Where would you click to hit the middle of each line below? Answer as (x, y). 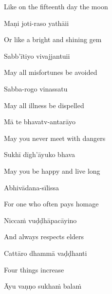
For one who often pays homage (51, 204)
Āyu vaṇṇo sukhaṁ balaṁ (43, 286)
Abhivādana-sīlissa (32, 187)
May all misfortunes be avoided (51, 72)
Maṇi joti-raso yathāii (37, 23)
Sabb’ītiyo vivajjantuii (37, 56)
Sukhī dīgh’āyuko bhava (39, 154)
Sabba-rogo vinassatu (36, 88)
